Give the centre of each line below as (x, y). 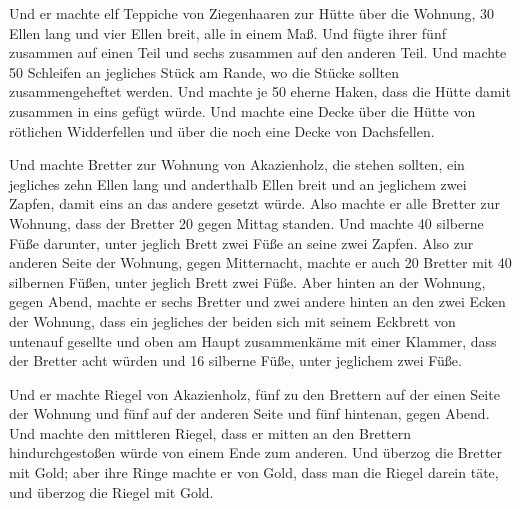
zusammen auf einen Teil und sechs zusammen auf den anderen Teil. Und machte (258, 52)
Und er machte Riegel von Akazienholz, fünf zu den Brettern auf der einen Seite (254, 393)
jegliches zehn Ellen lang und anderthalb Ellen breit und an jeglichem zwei (238, 183)
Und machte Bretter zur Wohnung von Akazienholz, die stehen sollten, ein (237, 164)
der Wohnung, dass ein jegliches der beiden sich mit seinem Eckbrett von (232, 320)
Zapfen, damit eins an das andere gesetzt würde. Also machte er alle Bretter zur (255, 203)
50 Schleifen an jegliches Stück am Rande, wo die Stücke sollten (204, 71)
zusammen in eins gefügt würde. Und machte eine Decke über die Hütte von (242, 110)
